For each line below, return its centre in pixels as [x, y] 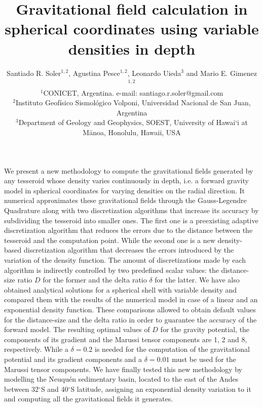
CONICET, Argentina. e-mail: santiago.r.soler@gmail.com [133, 92]
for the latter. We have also [197, 280]
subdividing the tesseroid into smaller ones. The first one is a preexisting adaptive [131, 220]
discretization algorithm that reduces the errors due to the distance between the [128, 230]
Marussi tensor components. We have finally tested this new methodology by [123, 369]
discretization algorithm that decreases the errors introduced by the [129, 250]
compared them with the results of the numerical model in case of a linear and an [131, 299]
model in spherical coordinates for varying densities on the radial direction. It [125, 190]
